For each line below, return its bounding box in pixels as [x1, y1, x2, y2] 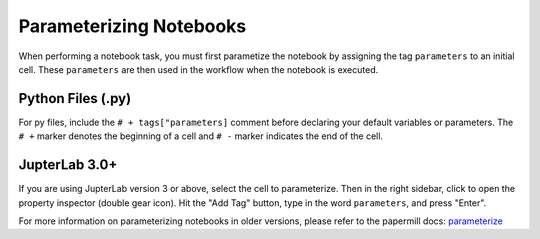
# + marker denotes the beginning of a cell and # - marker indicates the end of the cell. [18, 130, 384, 142]
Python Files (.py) [18, 90, 132, 107]
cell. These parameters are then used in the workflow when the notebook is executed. [18, 63, 379, 75]
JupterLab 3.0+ [18, 156, 118, 174]
